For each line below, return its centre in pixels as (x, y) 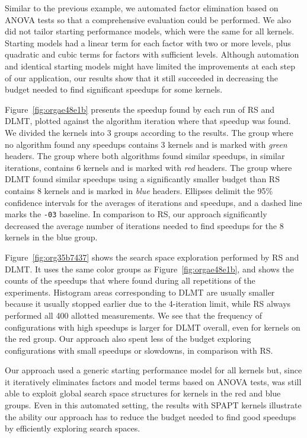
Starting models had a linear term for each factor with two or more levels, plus (148, 42)
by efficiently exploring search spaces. (73, 428)
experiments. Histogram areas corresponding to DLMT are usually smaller (140, 292)
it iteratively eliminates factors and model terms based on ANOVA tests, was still (153, 381)
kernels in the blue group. (51, 237)
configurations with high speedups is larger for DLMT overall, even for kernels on (153, 327)
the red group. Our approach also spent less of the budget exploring (128, 339)
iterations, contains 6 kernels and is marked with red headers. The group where (148, 167)
